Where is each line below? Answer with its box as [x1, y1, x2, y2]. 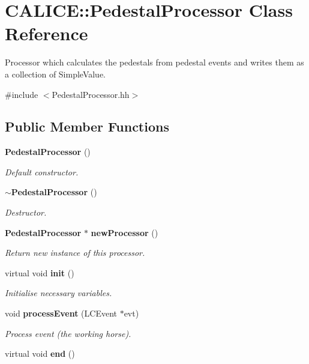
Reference [5, 21, 88, 46]
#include [5, 88, 38, 100]
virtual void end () [5, 347, 75, 360]
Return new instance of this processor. [5, 246, 145, 259]
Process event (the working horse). [5, 327, 131, 339]
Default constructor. [5, 165, 79, 178]
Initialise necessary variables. [5, 287, 112, 299]
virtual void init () [5, 266, 74, 279]
